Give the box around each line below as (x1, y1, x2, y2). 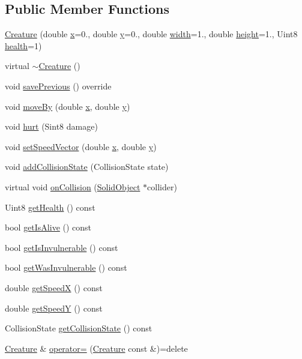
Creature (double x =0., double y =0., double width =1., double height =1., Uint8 (5, 28, 298, 40)
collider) (147, 180, 177, 193)
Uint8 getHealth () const (5, 201, 95, 213)
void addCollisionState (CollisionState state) (5, 160, 169, 173)
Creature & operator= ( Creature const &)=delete (5, 342, 188, 354)
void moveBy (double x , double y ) (5, 100, 130, 112)
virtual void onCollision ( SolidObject (5, 180, 140, 193)
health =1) (5, 39, 42, 52)
